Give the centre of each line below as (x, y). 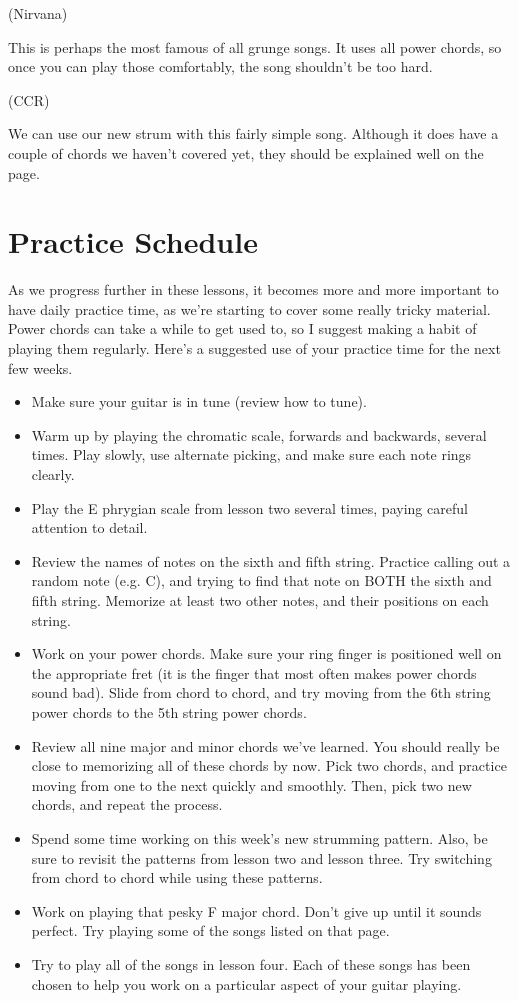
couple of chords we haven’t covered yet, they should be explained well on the (246, 152)
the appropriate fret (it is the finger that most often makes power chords (254, 672)
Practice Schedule (133, 241)
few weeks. (40, 367)
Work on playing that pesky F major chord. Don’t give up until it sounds (256, 910)
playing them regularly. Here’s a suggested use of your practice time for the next (254, 348)
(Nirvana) (38, 13)
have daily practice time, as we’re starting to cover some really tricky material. (249, 308)
